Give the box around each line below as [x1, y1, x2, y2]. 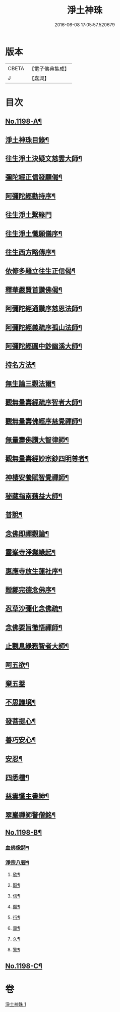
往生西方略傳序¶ [5, 248, 56, 257]
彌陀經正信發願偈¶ [5, 173, 63, 182]
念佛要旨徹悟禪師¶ [5, 623, 63, 632]
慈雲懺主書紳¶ [5, 792, 49, 801]
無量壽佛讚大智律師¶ [5, 436, 69, 444]
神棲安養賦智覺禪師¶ [5, 473, 69, 481]
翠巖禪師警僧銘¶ [5, 810, 56, 819]
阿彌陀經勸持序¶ [5, 191, 56, 200]
